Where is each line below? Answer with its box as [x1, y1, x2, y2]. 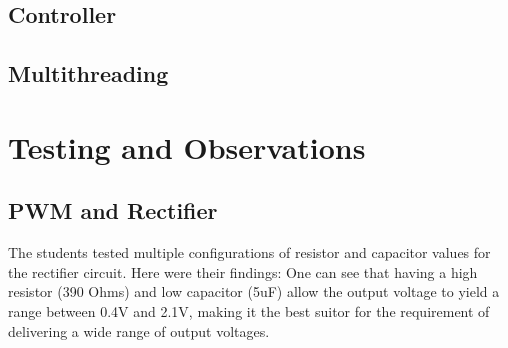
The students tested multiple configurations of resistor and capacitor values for [8, 242, 491, 263]
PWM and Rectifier [8, 195, 218, 226]
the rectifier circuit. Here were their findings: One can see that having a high [8, 261, 478, 282]
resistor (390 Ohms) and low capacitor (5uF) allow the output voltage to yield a [8, 281, 500, 302]
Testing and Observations [8, 126, 366, 167]
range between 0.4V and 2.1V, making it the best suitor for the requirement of [8, 300, 490, 321]
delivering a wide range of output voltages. [8, 320, 270, 341]
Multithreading [8, 58, 169, 89]
